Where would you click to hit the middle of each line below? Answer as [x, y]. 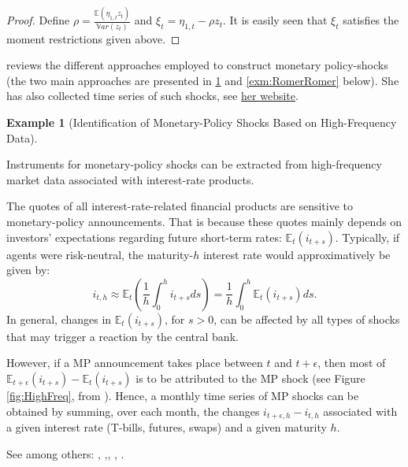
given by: [28, 270]
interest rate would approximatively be [297, 254]
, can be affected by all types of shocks [307, 319]
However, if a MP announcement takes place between [135, 363]
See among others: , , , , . [65, 453]
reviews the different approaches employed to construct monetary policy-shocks [197, 65]
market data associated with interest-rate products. [130, 179]
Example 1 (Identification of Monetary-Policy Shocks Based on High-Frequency [202, 122]
